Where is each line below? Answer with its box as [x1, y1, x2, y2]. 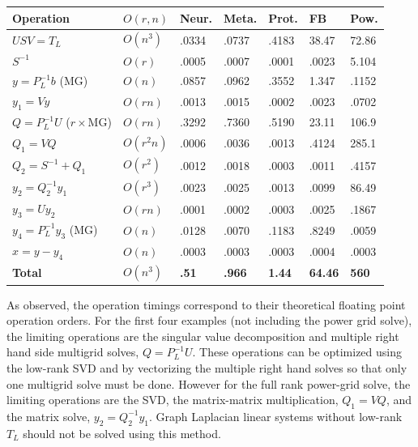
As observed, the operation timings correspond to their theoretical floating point [6, 296, 406, 313]
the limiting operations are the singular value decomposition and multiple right [6, 327, 399, 344]
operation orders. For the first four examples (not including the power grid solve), [6, 312, 412, 329]
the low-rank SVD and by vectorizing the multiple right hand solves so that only [6, 359, 407, 376]
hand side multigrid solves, [6, 343, 139, 360]
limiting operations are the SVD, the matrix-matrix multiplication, [6, 391, 339, 408]
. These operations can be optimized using [192, 343, 402, 360]
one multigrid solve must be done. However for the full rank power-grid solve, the [6, 375, 411, 392]
